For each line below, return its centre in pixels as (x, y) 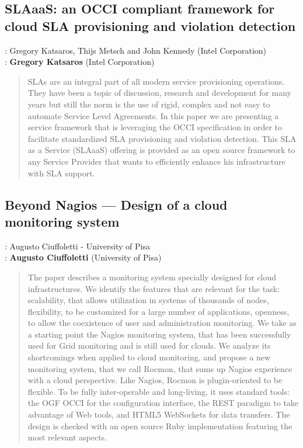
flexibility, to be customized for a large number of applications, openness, (159, 311)
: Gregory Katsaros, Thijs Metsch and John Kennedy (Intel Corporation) (136, 50)
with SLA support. (61, 173)
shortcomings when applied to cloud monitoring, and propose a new (149, 357)
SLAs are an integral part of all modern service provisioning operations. (156, 81)
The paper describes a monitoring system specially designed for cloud (152, 277)
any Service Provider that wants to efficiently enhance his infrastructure (156, 161)
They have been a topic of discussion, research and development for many (159, 93)
